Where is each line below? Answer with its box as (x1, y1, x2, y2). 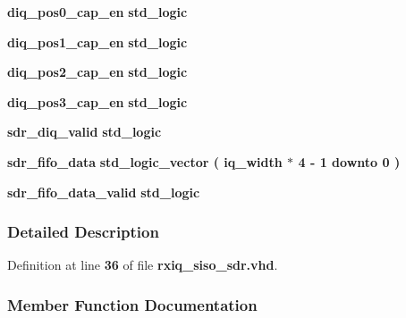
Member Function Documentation (7, 293, 258, 315)
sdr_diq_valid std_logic (7, 122, 162, 141)
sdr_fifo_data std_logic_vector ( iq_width (7, 152, 283, 171)
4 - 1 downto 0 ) (298, 152, 401, 171)
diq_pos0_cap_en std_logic (7, 3, 188, 21)
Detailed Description (7, 221, 159, 243)
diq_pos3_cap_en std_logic (7, 92, 188, 111)
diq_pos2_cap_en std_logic (7, 63, 188, 81)
